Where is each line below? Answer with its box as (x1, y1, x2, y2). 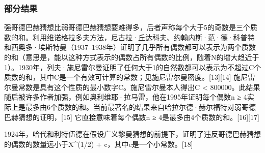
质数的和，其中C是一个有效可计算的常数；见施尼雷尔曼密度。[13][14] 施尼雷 (4, 72, 255, 82)
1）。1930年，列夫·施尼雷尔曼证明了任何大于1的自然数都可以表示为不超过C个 (4, 62, 261, 72)
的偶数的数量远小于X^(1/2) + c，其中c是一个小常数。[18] (4, 138, 193, 149)
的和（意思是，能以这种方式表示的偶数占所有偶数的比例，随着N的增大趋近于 (4, 52, 259, 62)
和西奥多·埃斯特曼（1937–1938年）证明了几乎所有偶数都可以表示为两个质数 (4, 42, 256, 52)
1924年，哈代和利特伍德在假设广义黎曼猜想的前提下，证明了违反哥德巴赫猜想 (4, 129, 261, 139)
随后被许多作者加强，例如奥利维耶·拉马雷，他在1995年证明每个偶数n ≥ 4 (4, 91, 247, 102)
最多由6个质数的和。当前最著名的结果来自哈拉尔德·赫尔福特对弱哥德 (25, 101, 256, 112)
